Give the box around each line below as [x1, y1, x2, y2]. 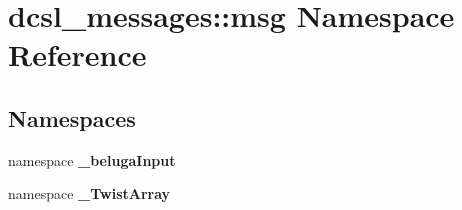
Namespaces [8, 102, 136, 133]
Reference [8, 34, 147, 75]
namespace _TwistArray [8, 183, 171, 204]
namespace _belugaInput [8, 149, 176, 170]
